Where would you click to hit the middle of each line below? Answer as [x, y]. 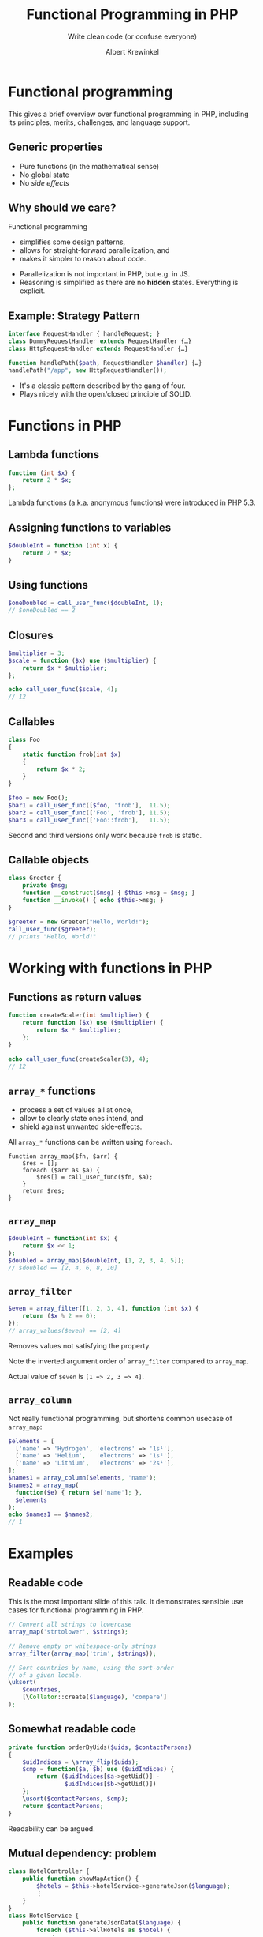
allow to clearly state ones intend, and [81, 1119]
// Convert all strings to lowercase [70, 1625]
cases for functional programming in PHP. [76, 1610]
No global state [44, 175]
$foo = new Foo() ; [38, 798]
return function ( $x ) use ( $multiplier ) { [93, 1023]
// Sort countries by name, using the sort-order [91, 1668]
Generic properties [56, 147]
